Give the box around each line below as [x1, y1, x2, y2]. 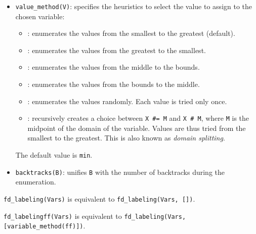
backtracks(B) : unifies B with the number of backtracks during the [15, 166, 225, 177]
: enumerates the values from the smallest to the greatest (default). [27, 28, 235, 38]
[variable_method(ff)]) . [4, 220, 86, 231]
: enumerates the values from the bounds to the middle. [27, 79, 200, 89]
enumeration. [15, 176, 56, 187]
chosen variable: [15, 11, 65, 21]
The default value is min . [15, 150, 93, 160]
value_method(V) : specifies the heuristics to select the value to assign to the [15, 1, 252, 11]
